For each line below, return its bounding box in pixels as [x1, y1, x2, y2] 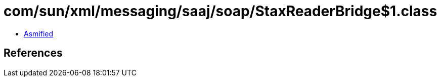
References [4, 47, 63, 60]
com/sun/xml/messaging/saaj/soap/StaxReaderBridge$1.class [4, 3, 437, 20]
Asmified [24, 29, 54, 38]
